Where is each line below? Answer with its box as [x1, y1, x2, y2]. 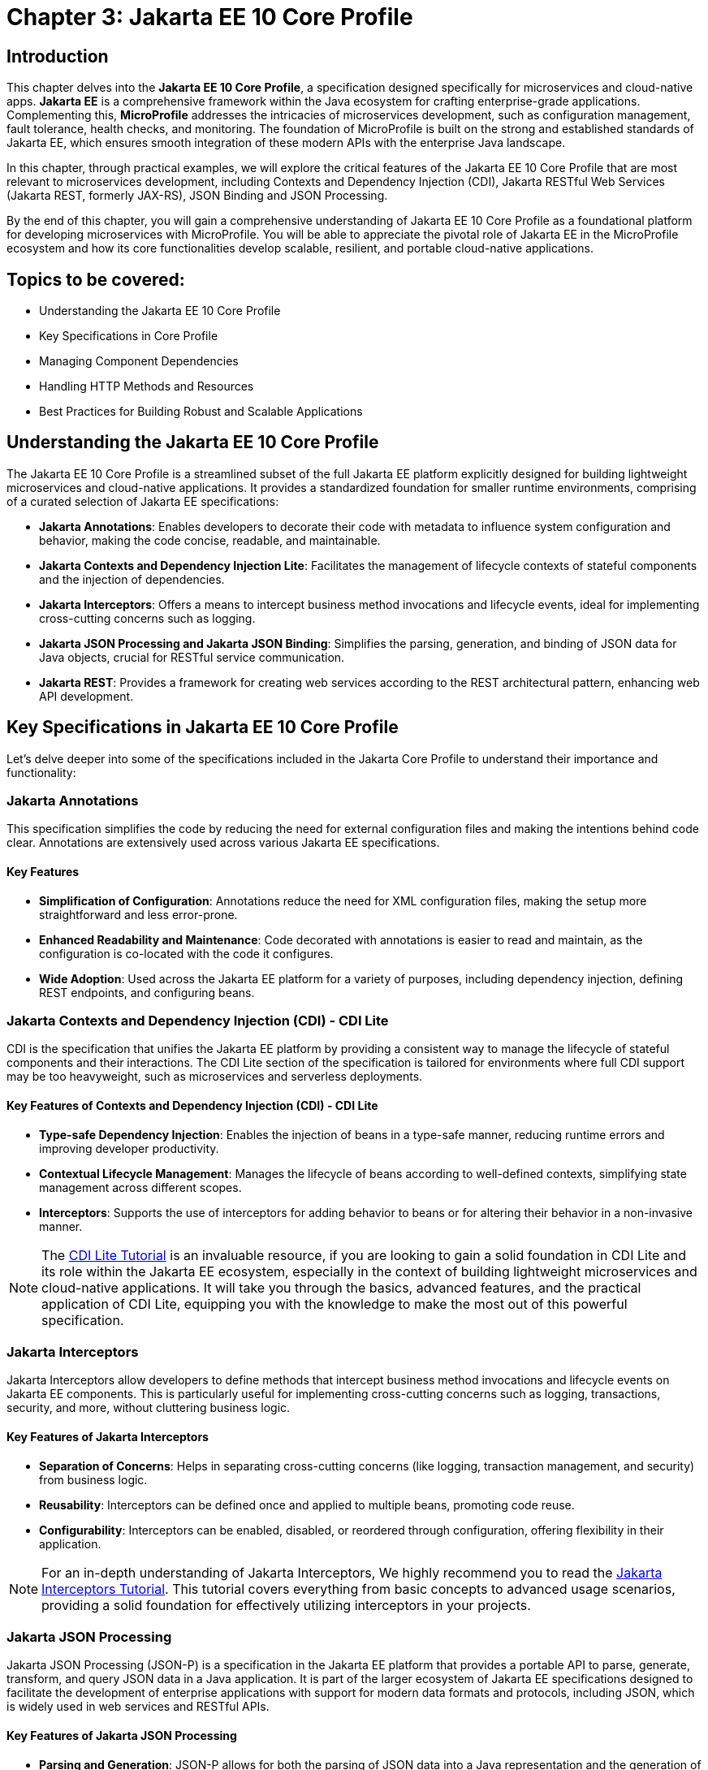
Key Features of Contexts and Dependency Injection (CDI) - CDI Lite [6, 1099, 378, 1113]
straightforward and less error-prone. [39, 907, 238, 922]
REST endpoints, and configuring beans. [39, 985, 255, 999]
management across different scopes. [39, 1180, 242, 1194]
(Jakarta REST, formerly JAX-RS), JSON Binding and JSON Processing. [6, 188, 388, 203]
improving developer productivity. [39, 1141, 219, 1155]
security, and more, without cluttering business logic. [6, 1401, 291, 1415]
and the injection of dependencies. [39, 572, 225, 586]
